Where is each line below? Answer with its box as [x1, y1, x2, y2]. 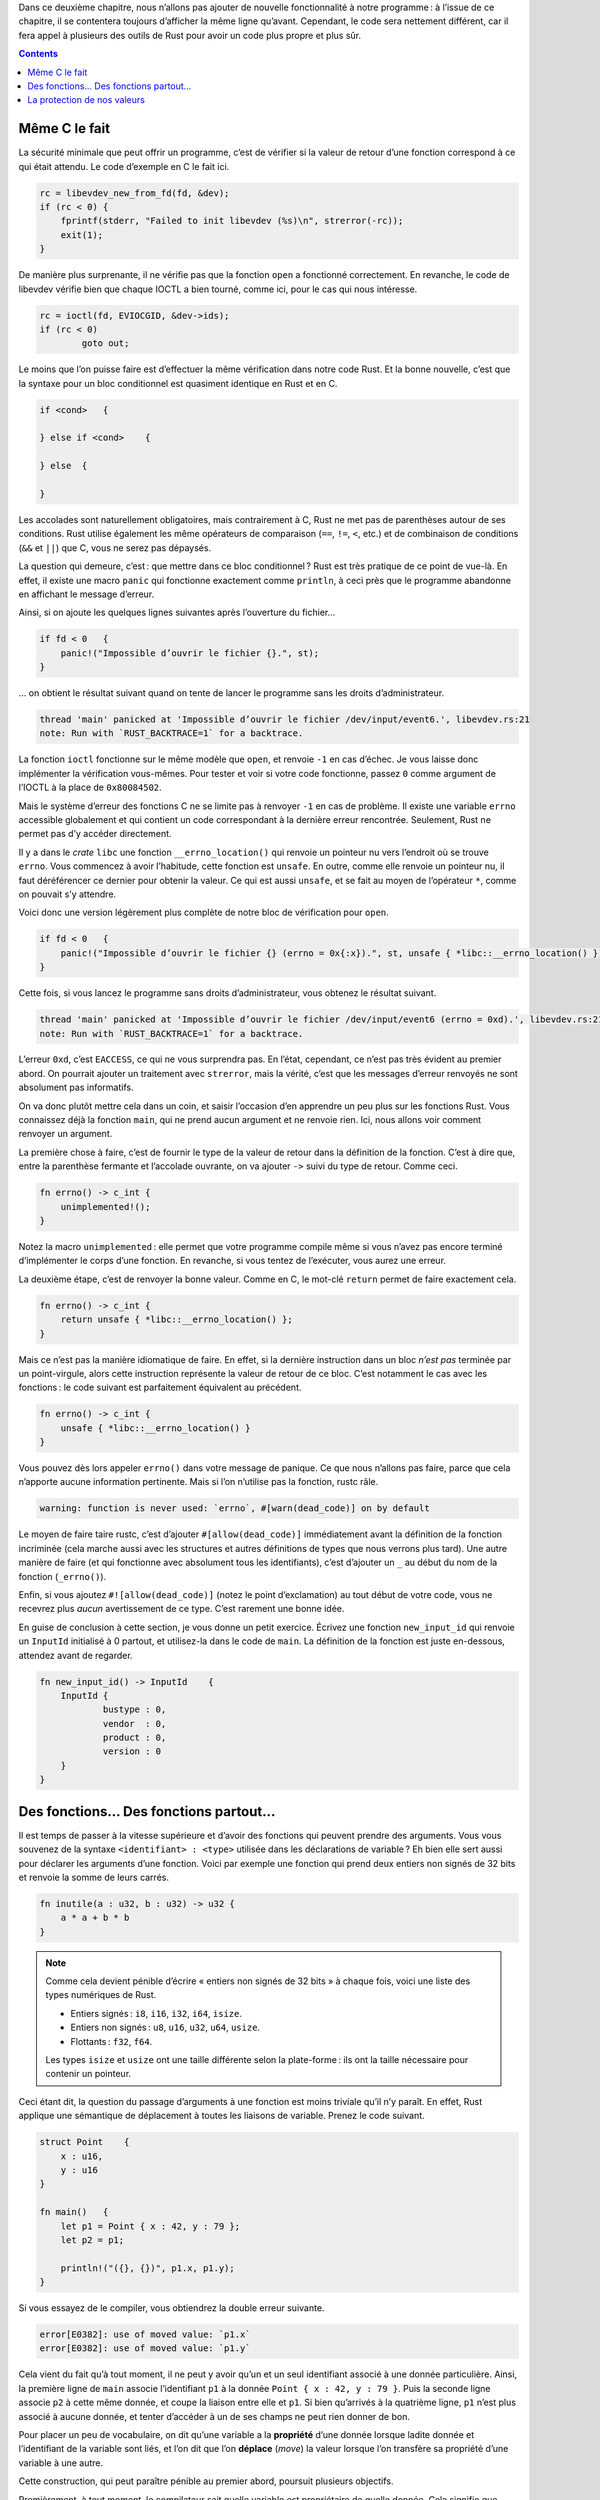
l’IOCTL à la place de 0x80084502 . [18, 781, 162, 794]
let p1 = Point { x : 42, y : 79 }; [60, 2220, 240, 2232]
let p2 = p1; [60, 2234, 125, 2245]
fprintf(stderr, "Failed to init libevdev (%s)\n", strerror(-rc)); [60, 215, 404, 227]
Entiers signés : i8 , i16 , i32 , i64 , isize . [70, 2007, 243, 2019]
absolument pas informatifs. [18, 1081, 134, 1094]
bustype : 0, [102, 1704, 167, 1715]
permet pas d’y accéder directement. [18, 828, 172, 840]
